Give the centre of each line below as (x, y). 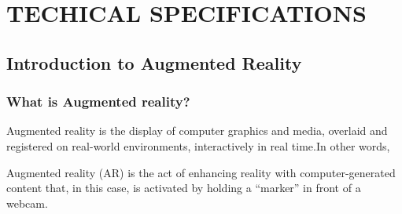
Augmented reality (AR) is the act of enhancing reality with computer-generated (201, 172)
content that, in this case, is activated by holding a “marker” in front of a (184, 188)
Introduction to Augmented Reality (154, 62)
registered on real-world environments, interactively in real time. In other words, (198, 145)
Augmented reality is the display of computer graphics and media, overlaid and (197, 131)
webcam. (27, 203)
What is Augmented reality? (98, 102)
